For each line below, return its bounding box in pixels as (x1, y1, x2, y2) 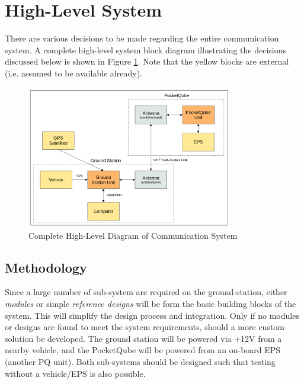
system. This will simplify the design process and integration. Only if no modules (5, 309, 299, 321)
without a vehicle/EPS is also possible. (5, 367, 146, 379)
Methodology (5, 258, 87, 276)
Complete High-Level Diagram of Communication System (28, 229, 238, 241)
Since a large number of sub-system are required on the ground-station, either (5, 286, 287, 298)
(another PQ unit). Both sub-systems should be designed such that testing (5, 355, 276, 367)
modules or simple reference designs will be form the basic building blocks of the (5, 297, 296, 309)
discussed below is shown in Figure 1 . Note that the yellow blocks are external (5, 55, 289, 68)
